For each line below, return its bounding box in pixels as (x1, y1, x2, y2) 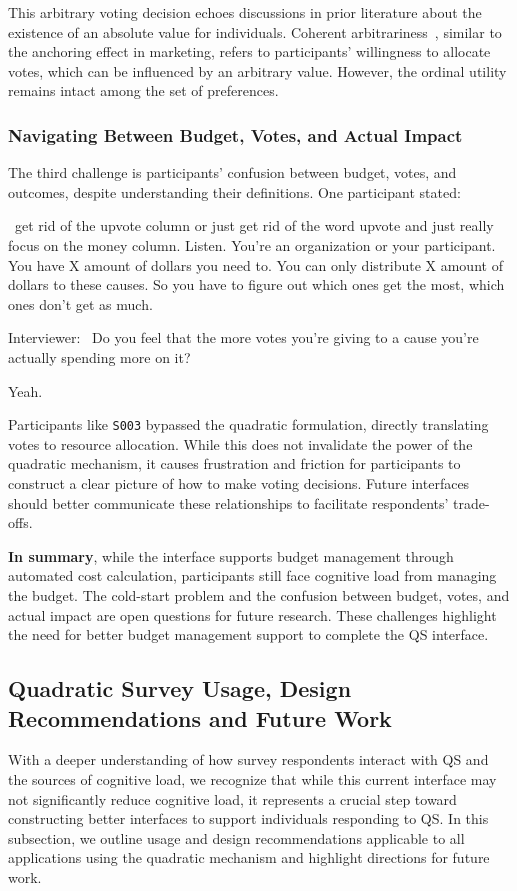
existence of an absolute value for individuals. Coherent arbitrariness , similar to (8, 21, 502, 42)
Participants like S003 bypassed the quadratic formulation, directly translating (8, 414, 489, 435)
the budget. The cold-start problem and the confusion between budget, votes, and (8, 584, 510, 605)
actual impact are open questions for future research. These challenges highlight (8, 604, 497, 625)
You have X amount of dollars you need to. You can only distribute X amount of (8, 254, 503, 275)
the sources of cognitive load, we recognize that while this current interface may (8, 768, 497, 789)
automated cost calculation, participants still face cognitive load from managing (8, 565, 497, 586)
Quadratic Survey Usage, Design (8, 673, 352, 704)
